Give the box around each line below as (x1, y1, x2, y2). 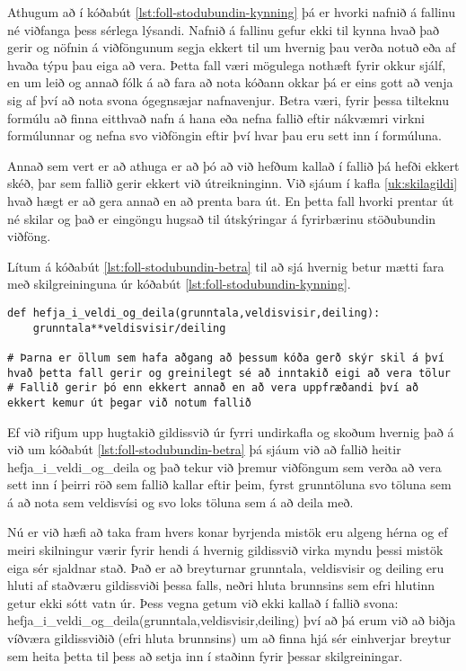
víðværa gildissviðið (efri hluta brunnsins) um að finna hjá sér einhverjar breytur (7, 629, 452, 648)
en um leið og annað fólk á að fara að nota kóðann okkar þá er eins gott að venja (7, 73, 453, 92)
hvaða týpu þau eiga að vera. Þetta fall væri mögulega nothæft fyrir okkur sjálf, (7, 55, 446, 74)
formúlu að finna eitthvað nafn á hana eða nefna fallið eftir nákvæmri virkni (7, 108, 425, 127)
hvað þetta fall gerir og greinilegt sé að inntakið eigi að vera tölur (7, 366, 451, 380)
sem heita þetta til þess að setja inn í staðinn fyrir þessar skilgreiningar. (7, 646, 403, 665)
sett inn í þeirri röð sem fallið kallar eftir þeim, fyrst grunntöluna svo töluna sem (7, 475, 452, 494)
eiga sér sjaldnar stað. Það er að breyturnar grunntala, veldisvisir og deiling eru (7, 558, 444, 577)
